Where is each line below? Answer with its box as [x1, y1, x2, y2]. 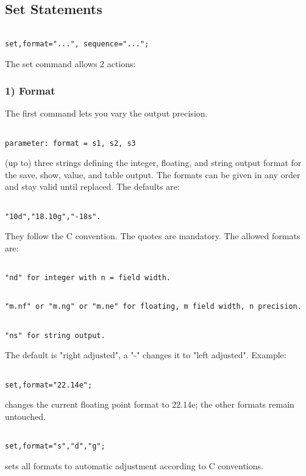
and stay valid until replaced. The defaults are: [5, 180, 180, 193]
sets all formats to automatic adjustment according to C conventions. [5, 459, 263, 472]
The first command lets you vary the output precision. [5, 107, 208, 120]
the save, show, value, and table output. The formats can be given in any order [5, 168, 301, 181]
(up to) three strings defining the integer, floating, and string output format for [5, 156, 302, 169]
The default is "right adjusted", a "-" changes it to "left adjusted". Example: [5, 348, 286, 361]
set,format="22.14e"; [5, 380, 93, 389]
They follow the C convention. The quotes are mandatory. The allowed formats [5, 229, 301, 242]
